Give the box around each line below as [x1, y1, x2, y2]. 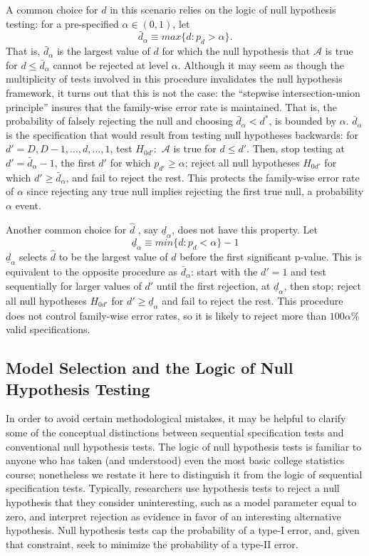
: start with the [190, 264, 258, 279]
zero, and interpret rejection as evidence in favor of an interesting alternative [6, 508, 341, 523]
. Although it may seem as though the [177, 57, 344, 72]
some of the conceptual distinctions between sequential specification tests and [6, 425, 344, 440]
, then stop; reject [284, 278, 362, 293]
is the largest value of [56, 43, 150, 58]
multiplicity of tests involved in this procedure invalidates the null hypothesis [6, 71, 343, 86]
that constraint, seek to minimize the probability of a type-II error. [6, 536, 298, 551]
